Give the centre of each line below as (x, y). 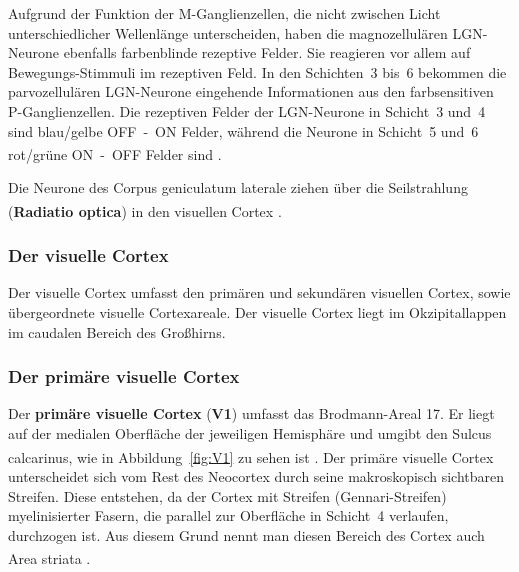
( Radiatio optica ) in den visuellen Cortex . (145, 210)
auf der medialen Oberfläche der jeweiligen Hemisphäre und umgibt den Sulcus (250, 433)
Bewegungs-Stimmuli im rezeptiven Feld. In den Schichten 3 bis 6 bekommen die (257, 71)
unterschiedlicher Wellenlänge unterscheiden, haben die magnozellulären (228, 32)
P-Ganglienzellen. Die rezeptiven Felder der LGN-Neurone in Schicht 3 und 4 (247, 110)
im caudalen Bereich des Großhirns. (117, 331)
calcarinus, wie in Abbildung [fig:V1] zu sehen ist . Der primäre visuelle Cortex (251, 456)
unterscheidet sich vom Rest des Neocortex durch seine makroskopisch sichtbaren (256, 475)
